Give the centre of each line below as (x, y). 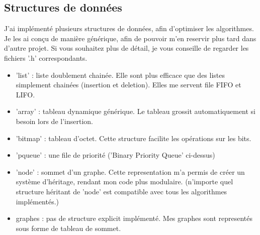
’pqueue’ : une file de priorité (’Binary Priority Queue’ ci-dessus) (115, 155)
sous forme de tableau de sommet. (68, 228)
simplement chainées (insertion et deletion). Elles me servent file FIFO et (128, 85)
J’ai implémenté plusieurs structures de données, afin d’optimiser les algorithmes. (129, 28)
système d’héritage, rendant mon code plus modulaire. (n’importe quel (124, 182)
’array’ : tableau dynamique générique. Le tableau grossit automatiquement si (136, 111)
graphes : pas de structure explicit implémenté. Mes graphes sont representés (134, 218)
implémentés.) (37, 201)
